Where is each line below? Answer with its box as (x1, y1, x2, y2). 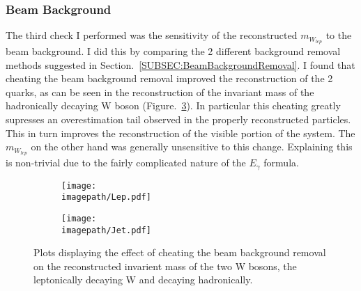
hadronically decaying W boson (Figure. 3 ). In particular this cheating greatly (6, 98, 341, 113)
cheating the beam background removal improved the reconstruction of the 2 (6, 71, 333, 86)
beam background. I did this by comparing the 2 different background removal (6, 44, 341, 58)
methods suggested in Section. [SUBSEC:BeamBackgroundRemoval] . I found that (6, 57, 355, 72)
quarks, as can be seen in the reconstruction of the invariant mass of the (6, 84, 314, 99)
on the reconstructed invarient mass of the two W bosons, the (33, 258, 297, 273)
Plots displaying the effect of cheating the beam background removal (33, 245, 326, 260)
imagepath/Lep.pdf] (61, 192, 151, 203)
